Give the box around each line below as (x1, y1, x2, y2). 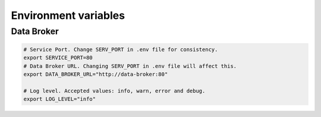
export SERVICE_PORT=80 (23, 54, 93, 61)
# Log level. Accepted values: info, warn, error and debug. (23, 87, 206, 94)
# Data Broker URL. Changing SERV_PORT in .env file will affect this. (23, 63, 237, 69)
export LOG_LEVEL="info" (23, 96, 96, 103)
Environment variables (11, 9, 125, 22)
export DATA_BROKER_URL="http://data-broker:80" (23, 71, 168, 77)
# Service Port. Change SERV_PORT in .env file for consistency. (23, 46, 218, 53)
